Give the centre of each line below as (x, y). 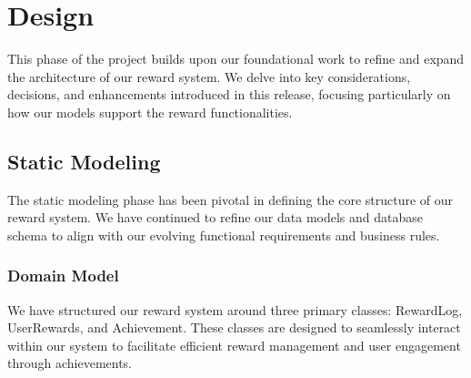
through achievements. (70, 363)
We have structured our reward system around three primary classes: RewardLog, (235, 309)
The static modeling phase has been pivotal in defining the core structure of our (230, 199)
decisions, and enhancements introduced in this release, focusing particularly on (229, 94)
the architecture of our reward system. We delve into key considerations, (209, 76)
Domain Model (63, 276)
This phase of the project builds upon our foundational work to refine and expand (236, 59)
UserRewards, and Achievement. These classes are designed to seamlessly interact (234, 327)
